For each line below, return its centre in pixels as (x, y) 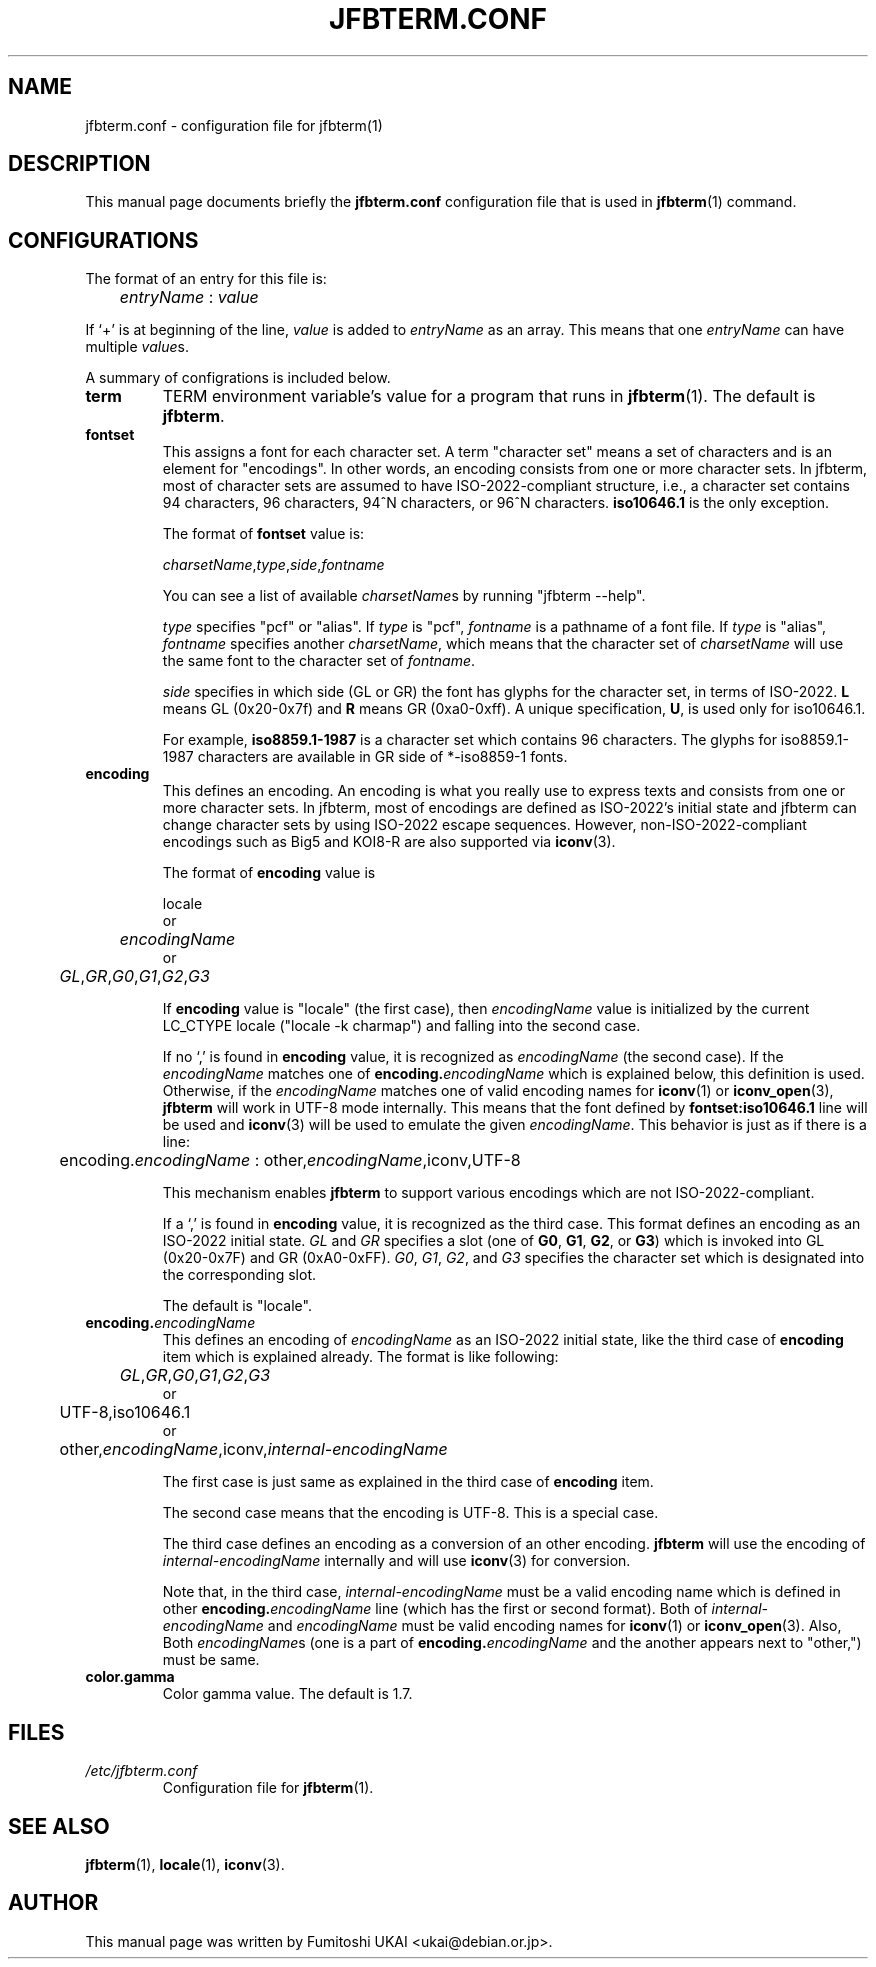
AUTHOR (53, 1903)
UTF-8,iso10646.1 (125, 1412)
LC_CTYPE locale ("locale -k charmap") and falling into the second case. (401, 1026)
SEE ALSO (59, 1826)
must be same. (211, 1660)
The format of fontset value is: (263, 534)
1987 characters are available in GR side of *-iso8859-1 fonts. (365, 757)
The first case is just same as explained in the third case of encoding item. (408, 1482)
